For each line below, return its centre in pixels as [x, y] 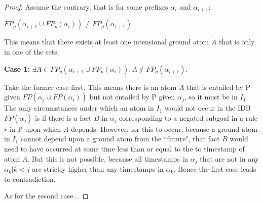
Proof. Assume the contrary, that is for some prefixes [86, 7]
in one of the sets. [32, 52]
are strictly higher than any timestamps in [98, 169]
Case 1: [17, 68]
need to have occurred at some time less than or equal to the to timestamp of [124, 149]
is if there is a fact [63, 117]
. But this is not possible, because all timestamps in [108, 158]
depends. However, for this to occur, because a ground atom [164, 129]
